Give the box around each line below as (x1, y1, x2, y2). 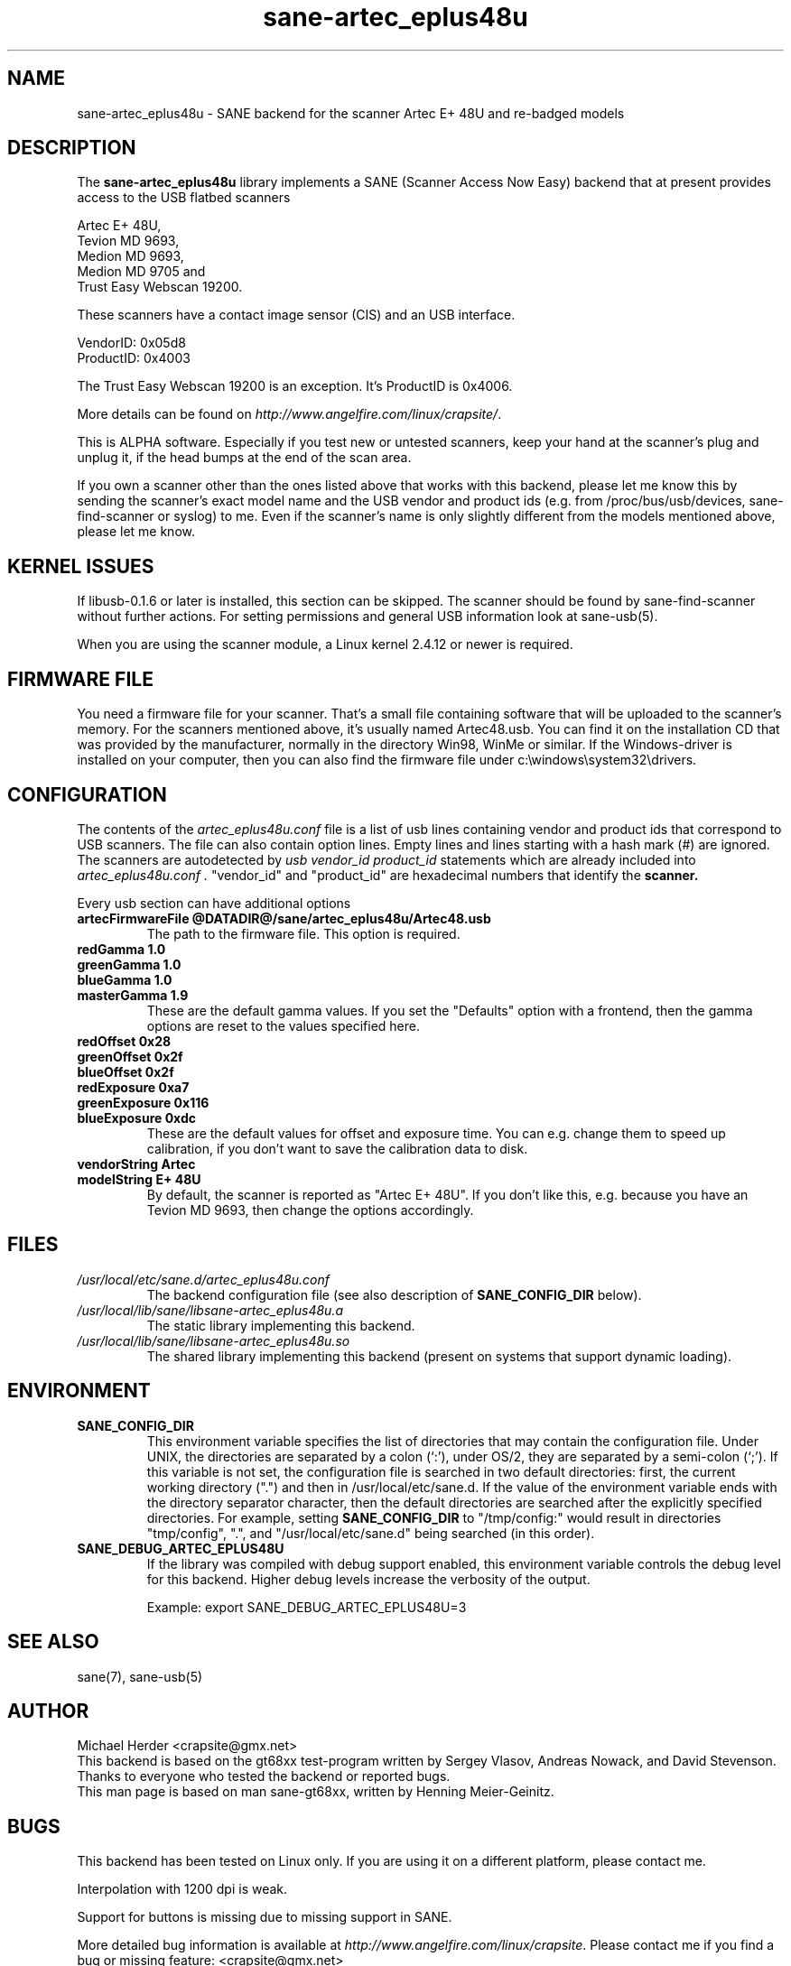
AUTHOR (7, 1699, 89, 1722)
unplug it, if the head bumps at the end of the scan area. (77, 450, 412, 466)
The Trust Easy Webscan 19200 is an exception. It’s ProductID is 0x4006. (77, 378, 513, 394)
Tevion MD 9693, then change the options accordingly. (146, 1201, 474, 1218)
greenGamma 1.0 (77, 956, 181, 972)
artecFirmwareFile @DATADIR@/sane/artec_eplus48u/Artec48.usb (77, 910, 491, 926)
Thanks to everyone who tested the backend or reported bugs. (77, 1768, 451, 1785)
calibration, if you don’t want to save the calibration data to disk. (146, 1140, 528, 1156)
